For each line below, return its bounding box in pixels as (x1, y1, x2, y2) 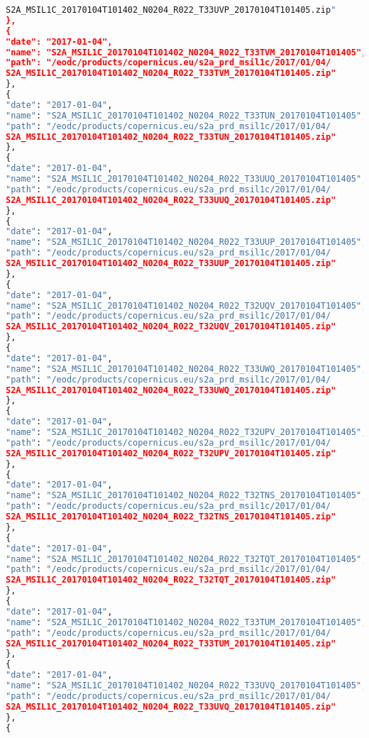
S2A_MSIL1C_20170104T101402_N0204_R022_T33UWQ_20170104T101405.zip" (6, 385, 336, 395)
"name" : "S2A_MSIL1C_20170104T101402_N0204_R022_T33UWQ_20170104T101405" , (6, 363, 367, 374)
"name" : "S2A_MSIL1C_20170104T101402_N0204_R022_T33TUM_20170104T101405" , (6, 617, 367, 627)
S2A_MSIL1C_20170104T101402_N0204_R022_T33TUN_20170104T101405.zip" (6, 131, 336, 142)
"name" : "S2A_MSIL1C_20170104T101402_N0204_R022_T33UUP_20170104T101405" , (6, 237, 367, 248)
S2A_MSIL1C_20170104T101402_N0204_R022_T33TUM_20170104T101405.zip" (6, 638, 336, 649)
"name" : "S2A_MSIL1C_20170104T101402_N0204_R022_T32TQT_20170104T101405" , (6, 553, 367, 564)
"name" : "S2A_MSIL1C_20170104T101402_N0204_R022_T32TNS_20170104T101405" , (6, 490, 367, 501)
